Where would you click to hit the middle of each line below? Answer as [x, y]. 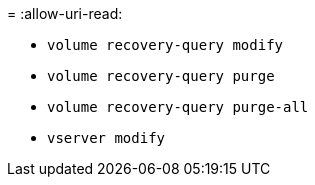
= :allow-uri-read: [65, 13]
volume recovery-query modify [165, 45]
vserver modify [106, 138]
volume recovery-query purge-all [178, 107]
